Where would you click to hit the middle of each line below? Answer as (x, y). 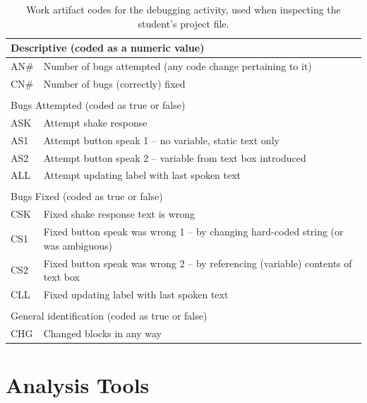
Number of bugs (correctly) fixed (114, 83)
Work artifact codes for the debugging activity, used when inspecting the (183, 9)
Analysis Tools (78, 385)
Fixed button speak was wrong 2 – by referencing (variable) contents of (198, 263)
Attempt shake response (95, 122)
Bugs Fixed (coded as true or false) (87, 196)
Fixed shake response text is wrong (119, 214)
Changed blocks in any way (102, 333)
